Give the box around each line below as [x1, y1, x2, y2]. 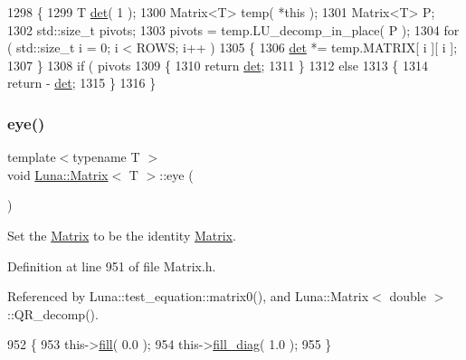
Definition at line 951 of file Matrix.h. [7, 256, 216, 275]
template [7, 147, 56, 166]
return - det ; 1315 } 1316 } [7, 73, 157, 92]
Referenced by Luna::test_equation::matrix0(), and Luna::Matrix [7, 287, 369, 306]
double [389, 287, 426, 306]
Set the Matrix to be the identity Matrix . [7, 225, 236, 244]
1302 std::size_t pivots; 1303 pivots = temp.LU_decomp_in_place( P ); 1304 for [7, 20, 460, 39]
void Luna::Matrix [7, 165, 109, 184]
